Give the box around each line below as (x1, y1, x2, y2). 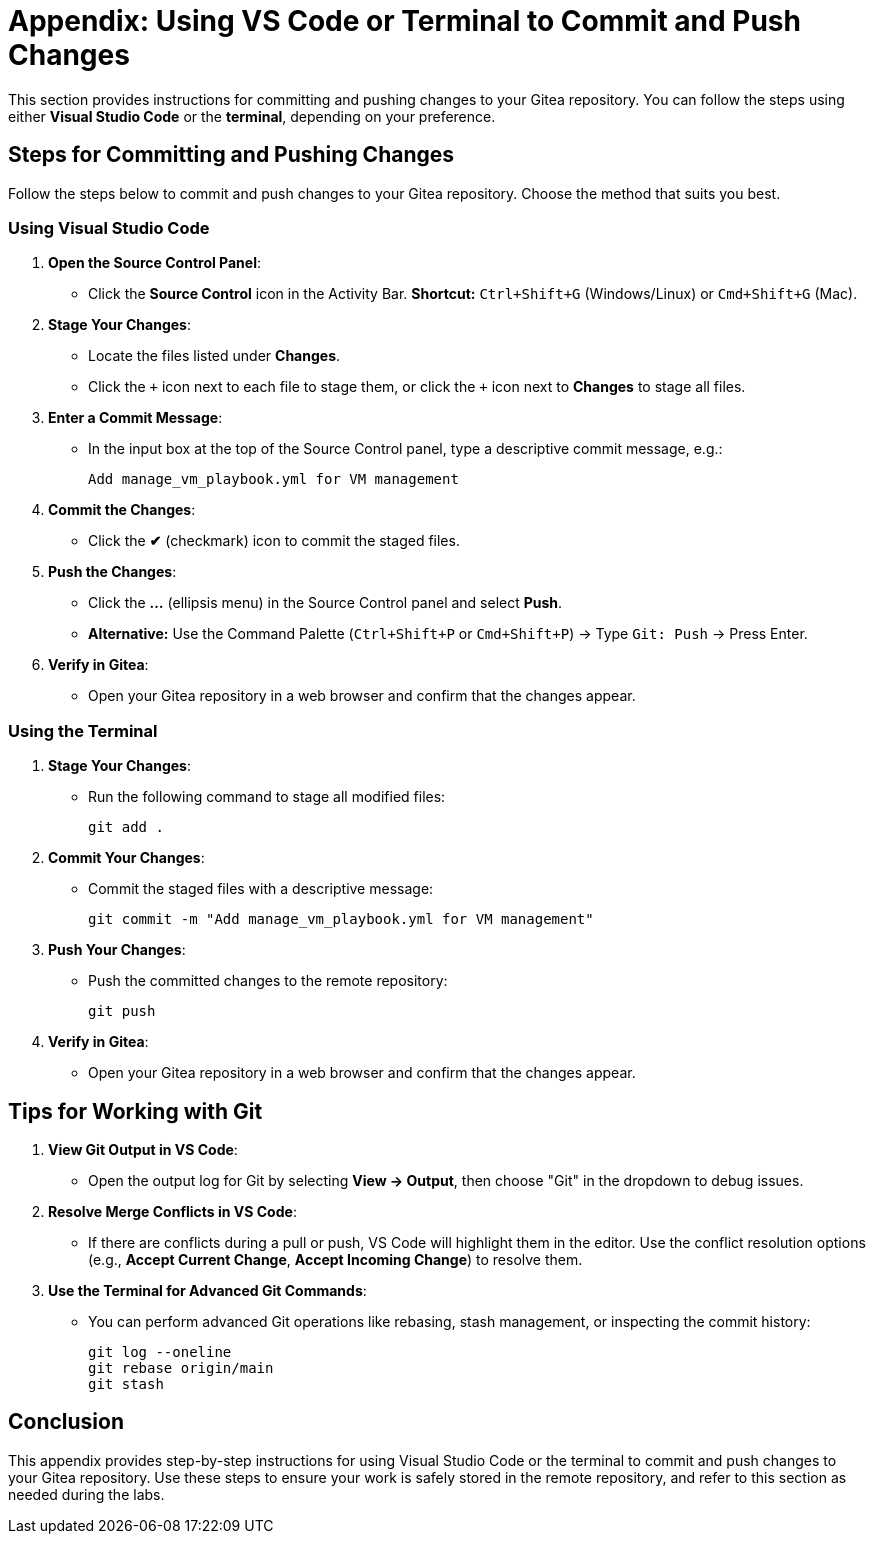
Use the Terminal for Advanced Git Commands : (48, 1281, 367, 1299)
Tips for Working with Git (8, 1098, 263, 1124)
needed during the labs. (8, 1485, 165, 1503)
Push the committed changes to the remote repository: (88, 972, 448, 990)
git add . (88, 819, 164, 836)
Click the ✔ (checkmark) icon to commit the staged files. (88, 532, 460, 550)
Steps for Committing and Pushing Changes (8, 142, 455, 168)
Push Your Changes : (48, 941, 186, 959)
